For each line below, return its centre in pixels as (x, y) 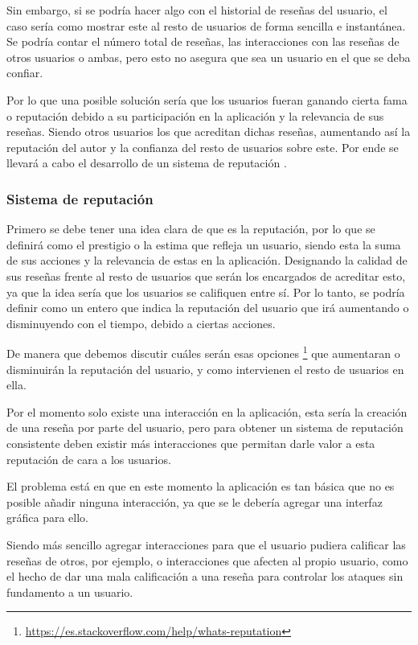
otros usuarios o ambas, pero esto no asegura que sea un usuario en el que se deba (209, 57)
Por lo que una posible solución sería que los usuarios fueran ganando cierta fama (207, 99)
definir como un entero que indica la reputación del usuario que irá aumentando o (208, 308)
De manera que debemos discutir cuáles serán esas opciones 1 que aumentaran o (203, 352)
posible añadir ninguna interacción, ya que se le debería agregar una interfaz (195, 501)
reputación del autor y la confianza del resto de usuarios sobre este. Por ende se (203, 147)
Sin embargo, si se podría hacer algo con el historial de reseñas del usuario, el (197, 10)
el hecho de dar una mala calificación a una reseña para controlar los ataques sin (205, 576)
